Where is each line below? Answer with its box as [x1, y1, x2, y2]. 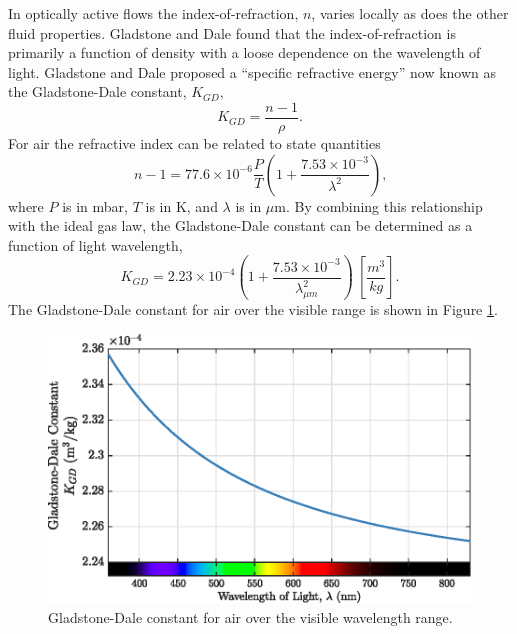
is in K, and [145, 195, 218, 216]
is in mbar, [62, 195, 128, 216]
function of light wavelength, [8, 234, 183, 255]
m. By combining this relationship [274, 195, 483, 216]
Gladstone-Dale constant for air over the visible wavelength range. [48, 607, 453, 628]
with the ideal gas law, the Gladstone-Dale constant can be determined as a [8, 215, 473, 236]
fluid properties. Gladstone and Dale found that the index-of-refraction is [8, 22, 456, 43]
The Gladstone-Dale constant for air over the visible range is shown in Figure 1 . [8, 298, 498, 319]
